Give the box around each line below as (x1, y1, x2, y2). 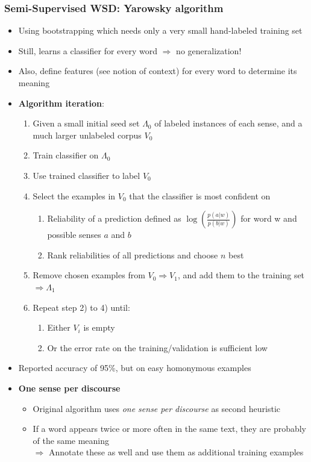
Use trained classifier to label (33, 169, 140, 181)
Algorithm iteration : (18, 96, 104, 109)
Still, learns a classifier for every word (18, 44, 158, 57)
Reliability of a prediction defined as (47, 212, 181, 225)
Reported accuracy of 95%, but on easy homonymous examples (18, 361, 251, 374)
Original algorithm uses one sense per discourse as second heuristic (33, 402, 281, 414)
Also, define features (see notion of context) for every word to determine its (18, 64, 297, 77)
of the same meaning (33, 434, 110, 446)
